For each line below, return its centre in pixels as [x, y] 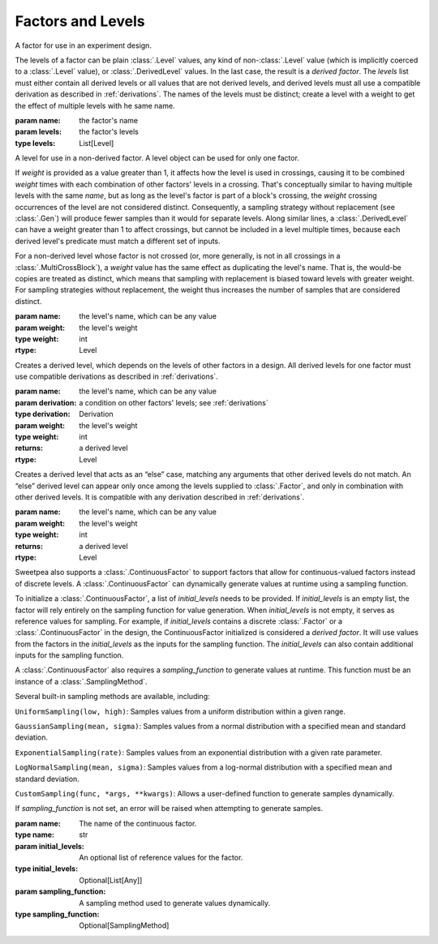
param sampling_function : [60, 891]
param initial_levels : [50, 846]
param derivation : [46, 402]
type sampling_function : [57, 914]
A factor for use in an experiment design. [83, 45]
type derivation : [43, 414]
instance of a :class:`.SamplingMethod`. [81, 681]
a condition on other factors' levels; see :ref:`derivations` [174, 402]
